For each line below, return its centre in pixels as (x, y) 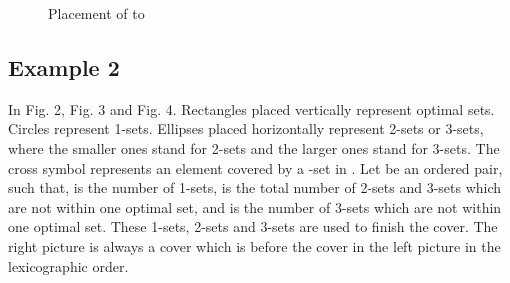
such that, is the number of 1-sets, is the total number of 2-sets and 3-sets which (255, 187)
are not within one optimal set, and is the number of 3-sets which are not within (255, 206)
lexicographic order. (68, 265)
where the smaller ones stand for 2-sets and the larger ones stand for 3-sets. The (254, 147)
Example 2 (64, 66)
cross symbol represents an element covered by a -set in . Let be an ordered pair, (255, 167)
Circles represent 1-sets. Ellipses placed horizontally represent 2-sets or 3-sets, (246, 128)
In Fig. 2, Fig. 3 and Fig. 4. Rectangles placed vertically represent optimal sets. (251, 108)
